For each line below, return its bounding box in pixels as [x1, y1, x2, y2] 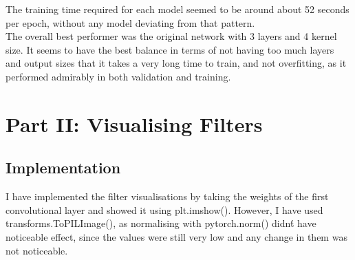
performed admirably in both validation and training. [6, 69, 231, 83]
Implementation [6, 157, 121, 178]
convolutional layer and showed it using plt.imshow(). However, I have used [6, 202, 323, 217]
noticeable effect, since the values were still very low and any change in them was [6, 229, 347, 243]
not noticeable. [6, 243, 68, 257]
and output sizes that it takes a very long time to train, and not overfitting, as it [6, 56, 347, 70]
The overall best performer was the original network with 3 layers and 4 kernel [6, 29, 337, 43]
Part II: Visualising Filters [6, 109, 263, 138]
